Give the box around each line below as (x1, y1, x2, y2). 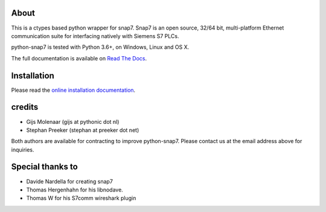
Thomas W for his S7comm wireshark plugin (26, 194, 136, 202)
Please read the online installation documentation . (11, 86, 136, 94)
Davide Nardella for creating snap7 (26, 178, 113, 185)
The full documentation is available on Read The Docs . (11, 54, 147, 62)
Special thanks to (11, 162, 78, 172)
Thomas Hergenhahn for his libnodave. (26, 186, 123, 193)
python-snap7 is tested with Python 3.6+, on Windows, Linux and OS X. (11, 43, 190, 51)
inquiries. (11, 146, 34, 153)
